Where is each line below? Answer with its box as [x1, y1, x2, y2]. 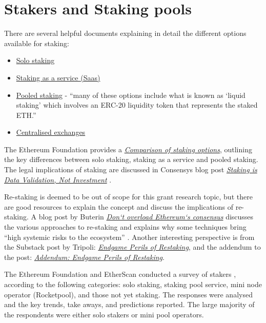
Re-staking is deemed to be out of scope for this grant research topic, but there [4, 191, 253, 202]
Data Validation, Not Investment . [4, 174, 112, 185]
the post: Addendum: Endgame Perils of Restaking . [4, 251, 165, 262]
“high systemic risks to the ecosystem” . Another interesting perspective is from [4, 231, 255, 242]
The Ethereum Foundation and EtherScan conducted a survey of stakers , [4, 269, 236, 279]
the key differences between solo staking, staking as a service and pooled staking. [4, 154, 258, 165]
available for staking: [4, 37, 69, 48]
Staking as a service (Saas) [16, 72, 100, 83]
